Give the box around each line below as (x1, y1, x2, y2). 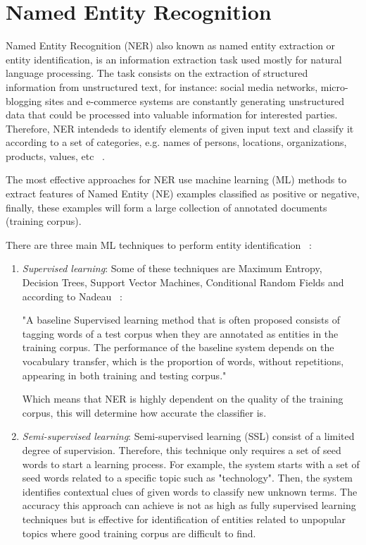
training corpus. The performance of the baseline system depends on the (22, 340, 334, 355)
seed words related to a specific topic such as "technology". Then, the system (22, 470, 353, 485)
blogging (6, 93, 42, 108)
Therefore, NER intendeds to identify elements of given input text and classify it (6, 121, 354, 135)
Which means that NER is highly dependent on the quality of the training (22, 391, 343, 406)
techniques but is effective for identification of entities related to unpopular (22, 511, 346, 526)
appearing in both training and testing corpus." (22, 367, 227, 382)
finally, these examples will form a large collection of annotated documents (6, 200, 327, 214)
